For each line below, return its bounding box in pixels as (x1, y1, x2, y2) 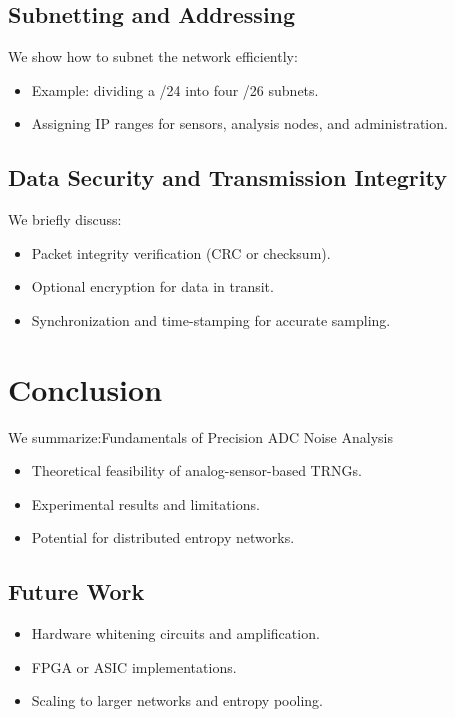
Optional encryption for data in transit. (31, 276, 274, 297)
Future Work (8, 576, 145, 607)
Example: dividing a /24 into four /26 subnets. (31, 79, 319, 100)
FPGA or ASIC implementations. (31, 656, 237, 677)
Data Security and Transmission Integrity (8, 162, 447, 193)
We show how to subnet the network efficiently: (8, 46, 298, 67)
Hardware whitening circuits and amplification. (31, 623, 320, 644)
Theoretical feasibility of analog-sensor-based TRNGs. (31, 460, 362, 481)
